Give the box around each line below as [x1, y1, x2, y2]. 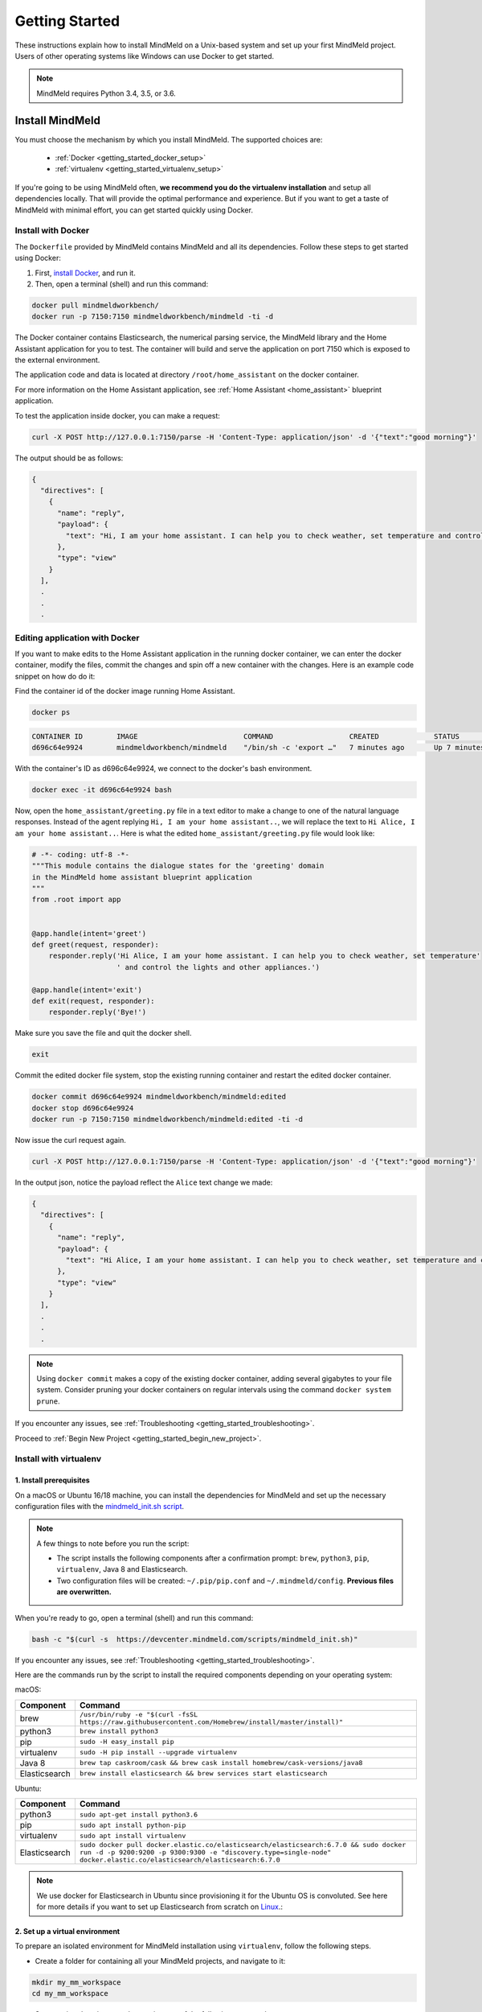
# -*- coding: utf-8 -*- [31, 850, 130, 859]
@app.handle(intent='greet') [31, 929, 147, 938]
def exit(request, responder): [31, 996, 156, 1005]
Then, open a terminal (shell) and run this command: [35, 278, 209, 289]
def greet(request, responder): [31, 940, 160, 949]
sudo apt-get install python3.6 [79, 1810, 198, 1819]
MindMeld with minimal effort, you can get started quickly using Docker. [14, 205, 253, 215]
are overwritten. [56, 1587, 112, 1597]
